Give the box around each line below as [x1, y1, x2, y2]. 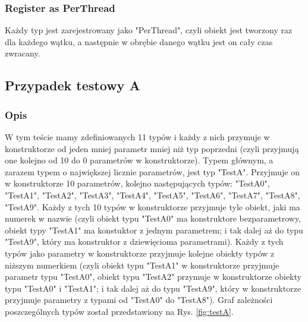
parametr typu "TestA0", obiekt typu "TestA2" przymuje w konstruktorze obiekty [5, 270, 301, 283]
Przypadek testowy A [5, 76, 140, 94]
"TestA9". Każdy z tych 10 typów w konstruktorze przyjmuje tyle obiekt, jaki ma [5, 200, 300, 213]
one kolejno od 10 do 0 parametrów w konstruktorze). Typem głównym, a [5, 154, 274, 166]
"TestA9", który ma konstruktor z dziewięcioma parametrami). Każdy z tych [5, 235, 284, 248]
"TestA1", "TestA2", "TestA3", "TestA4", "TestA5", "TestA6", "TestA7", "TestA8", [5, 188, 300, 201]
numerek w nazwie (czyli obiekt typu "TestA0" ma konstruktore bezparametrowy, [5, 212, 301, 225]
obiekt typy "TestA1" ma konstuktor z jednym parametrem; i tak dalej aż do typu [5, 223, 303, 236]
